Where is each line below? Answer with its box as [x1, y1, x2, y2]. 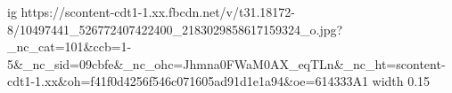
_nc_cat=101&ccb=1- [7, 37, 132, 56]
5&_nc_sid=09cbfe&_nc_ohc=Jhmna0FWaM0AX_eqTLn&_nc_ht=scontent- [7, 54, 446, 73]
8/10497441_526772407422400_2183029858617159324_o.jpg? [7, 19, 343, 38]
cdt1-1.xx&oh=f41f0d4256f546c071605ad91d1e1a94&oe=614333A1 [7, 72, 368, 90]
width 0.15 [372, 72, 431, 90]
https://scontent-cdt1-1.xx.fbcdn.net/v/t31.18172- [21, 3, 295, 20]
